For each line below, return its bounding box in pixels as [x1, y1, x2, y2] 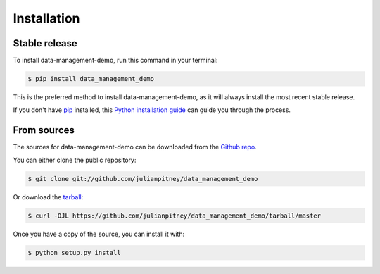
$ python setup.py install [27, 249, 121, 256]
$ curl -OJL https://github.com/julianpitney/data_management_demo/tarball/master [27, 211, 322, 220]
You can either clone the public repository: [13, 156, 137, 164]
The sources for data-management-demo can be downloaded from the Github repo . [13, 143, 257, 151]
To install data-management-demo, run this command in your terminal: [13, 56, 218, 65]
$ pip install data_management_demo [27, 75, 155, 83]
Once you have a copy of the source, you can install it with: [13, 230, 185, 238]
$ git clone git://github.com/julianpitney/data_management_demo [27, 175, 258, 182]
